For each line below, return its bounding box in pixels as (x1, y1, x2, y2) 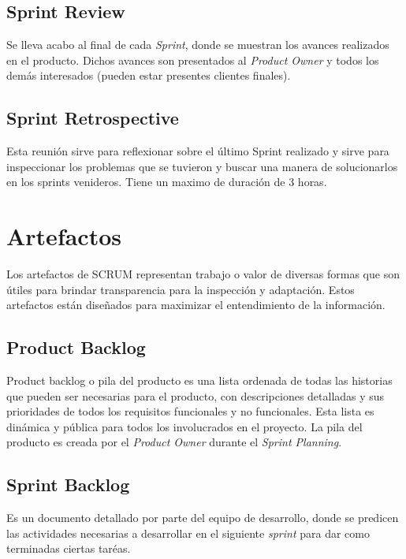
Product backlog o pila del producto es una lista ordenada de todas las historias (6, 372, 393, 389)
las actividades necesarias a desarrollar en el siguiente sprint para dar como (6, 524, 370, 541)
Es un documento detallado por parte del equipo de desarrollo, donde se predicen (6, 509, 399, 526)
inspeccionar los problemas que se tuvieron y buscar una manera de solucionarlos (6, 158, 398, 174)
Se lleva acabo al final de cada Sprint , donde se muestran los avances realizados (6, 36, 389, 53)
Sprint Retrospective (6, 106, 179, 130)
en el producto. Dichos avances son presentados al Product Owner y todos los (6, 51, 379, 68)
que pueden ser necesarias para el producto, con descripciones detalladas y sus (6, 387, 385, 404)
